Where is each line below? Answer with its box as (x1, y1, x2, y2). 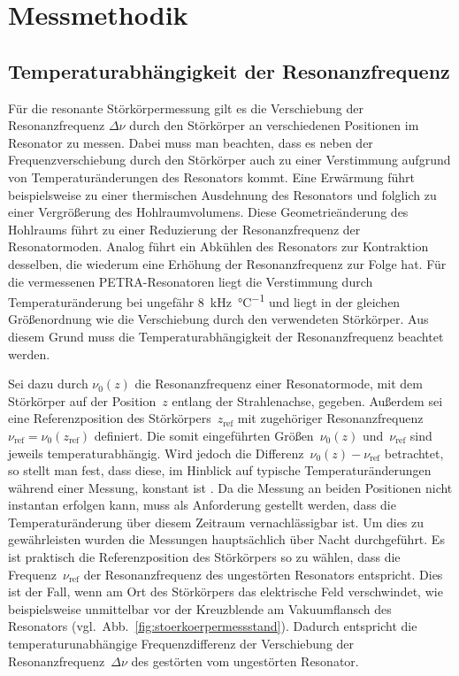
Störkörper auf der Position (8, 391, 157, 410)
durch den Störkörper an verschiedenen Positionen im (129, 116, 419, 134)
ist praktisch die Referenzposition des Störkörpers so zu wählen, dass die (8, 548, 401, 566)
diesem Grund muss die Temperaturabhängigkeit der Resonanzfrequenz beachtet (8, 326, 444, 345)
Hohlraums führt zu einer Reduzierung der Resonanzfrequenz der (8, 219, 361, 238)
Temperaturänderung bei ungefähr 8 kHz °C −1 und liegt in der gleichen (8, 290, 401, 311)
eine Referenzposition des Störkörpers (8, 409, 211, 427)
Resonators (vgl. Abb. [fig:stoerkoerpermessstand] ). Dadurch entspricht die (8, 617, 417, 635)
